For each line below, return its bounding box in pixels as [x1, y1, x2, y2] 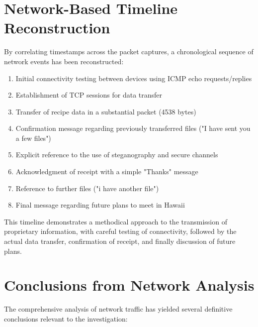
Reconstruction [4, 17, 110, 38]
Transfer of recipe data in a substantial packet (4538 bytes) [15, 106, 196, 116]
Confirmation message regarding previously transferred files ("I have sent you [15, 123, 251, 133]
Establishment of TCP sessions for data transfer [15, 90, 163, 100]
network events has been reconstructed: [4, 56, 124, 66]
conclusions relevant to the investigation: [4, 313, 128, 324]
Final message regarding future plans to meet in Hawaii [15, 200, 185, 210]
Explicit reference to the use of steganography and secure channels [15, 149, 218, 160]
